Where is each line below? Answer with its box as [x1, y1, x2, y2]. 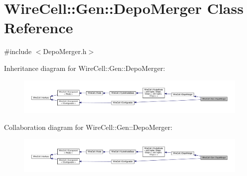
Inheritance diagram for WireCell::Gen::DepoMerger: [4, 62, 165, 73]
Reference [4, 17, 73, 38]
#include [4, 46, 32, 57]
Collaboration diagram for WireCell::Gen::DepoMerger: [4, 121, 173, 132]
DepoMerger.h [43, 46, 87, 57]
